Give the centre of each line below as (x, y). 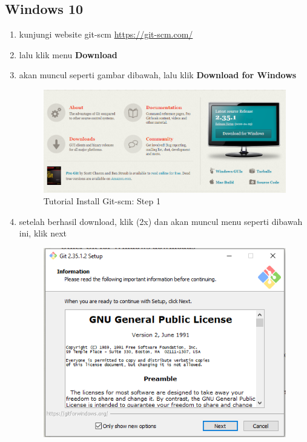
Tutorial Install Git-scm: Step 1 (102, 201)
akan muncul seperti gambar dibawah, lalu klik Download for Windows (158, 75)
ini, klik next (43, 233)
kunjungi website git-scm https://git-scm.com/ (106, 34)
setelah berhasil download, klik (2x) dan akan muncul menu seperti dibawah (161, 221)
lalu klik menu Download (68, 54)
